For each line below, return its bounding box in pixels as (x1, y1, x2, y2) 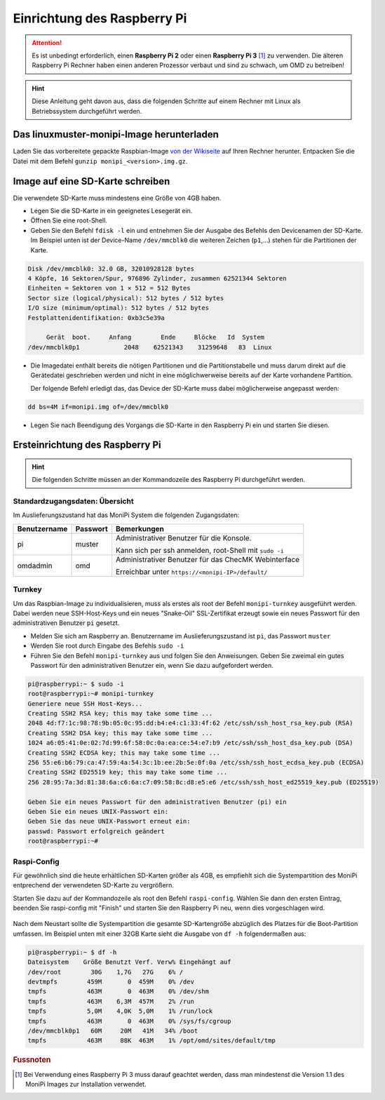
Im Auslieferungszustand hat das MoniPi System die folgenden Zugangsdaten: (13, 511, 240, 519)
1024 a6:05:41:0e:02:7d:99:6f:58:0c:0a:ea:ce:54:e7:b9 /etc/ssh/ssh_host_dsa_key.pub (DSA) (27, 739, 353, 747)
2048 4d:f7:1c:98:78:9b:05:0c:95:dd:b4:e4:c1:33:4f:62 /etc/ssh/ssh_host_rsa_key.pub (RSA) (27, 719, 353, 727)
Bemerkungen (116, 523, 165, 533)
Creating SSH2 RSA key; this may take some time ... (27, 709, 213, 718)
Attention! (32, 39, 62, 47)
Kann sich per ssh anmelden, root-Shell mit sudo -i (116, 545, 284, 555)
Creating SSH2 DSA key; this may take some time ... (27, 729, 213, 737)
